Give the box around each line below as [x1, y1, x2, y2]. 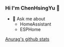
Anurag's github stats [5, 36, 49, 42]
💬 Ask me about [12, 16, 45, 22]
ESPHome [19, 26, 41, 32]
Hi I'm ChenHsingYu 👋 [5, 4, 60, 11]
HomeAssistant [19, 21, 51, 27]
